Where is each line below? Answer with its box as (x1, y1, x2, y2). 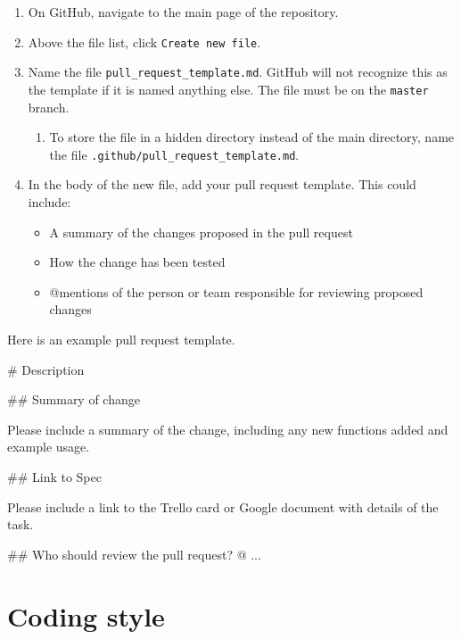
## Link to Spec (7, 467, 102, 485)
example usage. (7, 437, 90, 456)
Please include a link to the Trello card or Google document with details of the (7, 497, 439, 516)
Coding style (7, 597, 165, 634)
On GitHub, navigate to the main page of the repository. (28, 3, 339, 21)
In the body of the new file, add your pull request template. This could (28, 175, 416, 194)
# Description (7, 360, 85, 378)
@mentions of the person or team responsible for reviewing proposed (49, 282, 424, 301)
